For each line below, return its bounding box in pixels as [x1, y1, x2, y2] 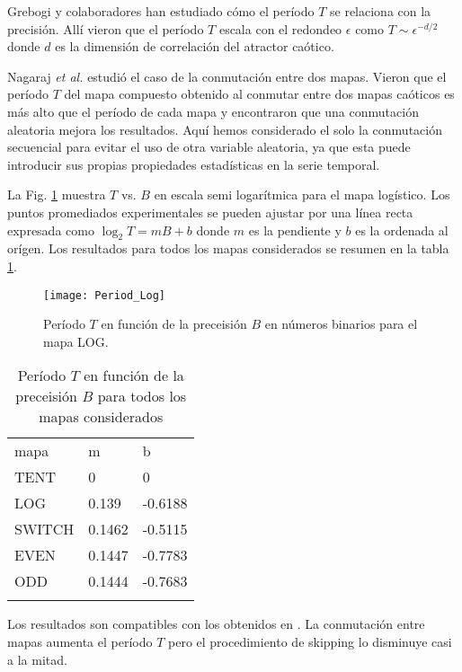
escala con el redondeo [218, 19, 342, 38]
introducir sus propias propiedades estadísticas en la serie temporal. [7, 155, 380, 173]
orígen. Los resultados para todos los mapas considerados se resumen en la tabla [7, 239, 449, 258]
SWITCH [14, 518, 75, 540]
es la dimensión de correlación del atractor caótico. [55, 37, 334, 56]
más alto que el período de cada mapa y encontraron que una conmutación [7, 102, 419, 120]
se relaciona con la [330, 2, 431, 20]
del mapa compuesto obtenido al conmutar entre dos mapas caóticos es [64, 84, 455, 103]
